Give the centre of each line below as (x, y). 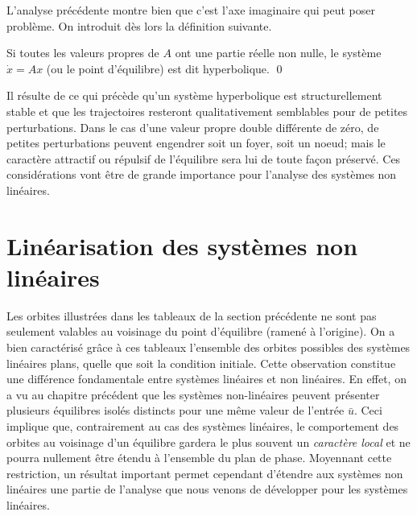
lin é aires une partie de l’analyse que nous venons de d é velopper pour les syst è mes (207, 489)
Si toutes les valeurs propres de (83, 53)
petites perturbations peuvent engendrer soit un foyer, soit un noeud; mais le (196, 143)
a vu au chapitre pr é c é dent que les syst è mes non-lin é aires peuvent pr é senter (193, 394)
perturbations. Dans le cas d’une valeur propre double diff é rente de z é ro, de (193, 127)
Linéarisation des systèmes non (182, 245)
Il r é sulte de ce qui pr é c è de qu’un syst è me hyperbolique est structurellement (194, 95)
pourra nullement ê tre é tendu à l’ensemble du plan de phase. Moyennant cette (199, 458)
